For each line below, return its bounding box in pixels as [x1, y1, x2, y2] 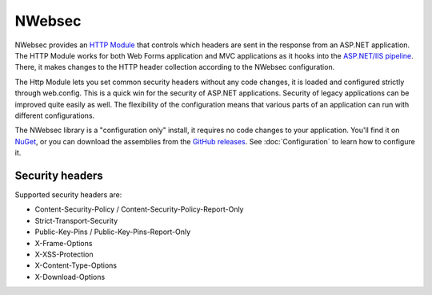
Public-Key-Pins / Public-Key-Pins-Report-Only [34, 227, 191, 236]
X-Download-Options [34, 272, 106, 281]
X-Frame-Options [34, 238, 93, 248]
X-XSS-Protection [34, 249, 94, 259]
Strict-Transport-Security [34, 216, 118, 225]
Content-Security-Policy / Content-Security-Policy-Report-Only [34, 204, 244, 214]
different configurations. [14, 111, 95, 120]
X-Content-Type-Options [34, 261, 118, 270]
